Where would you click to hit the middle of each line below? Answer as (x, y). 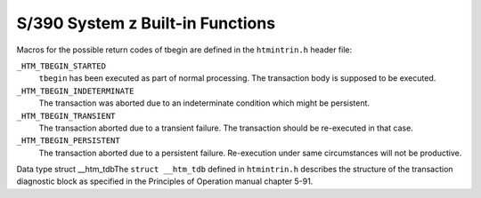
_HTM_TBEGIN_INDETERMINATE (75, 91)
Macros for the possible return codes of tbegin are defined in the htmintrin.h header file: (184, 50)
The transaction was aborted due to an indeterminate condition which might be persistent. (204, 103)
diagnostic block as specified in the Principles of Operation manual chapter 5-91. (165, 181)
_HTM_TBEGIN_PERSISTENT (68, 141)
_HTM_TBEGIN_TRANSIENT (66, 116)
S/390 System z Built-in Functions (146, 23)
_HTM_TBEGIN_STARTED (61, 66)
